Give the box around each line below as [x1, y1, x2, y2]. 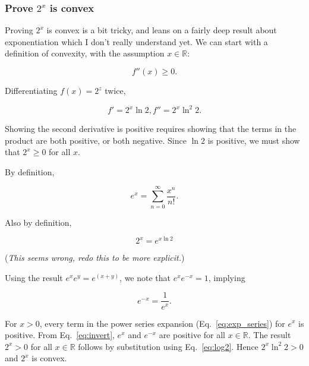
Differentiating [5, 84, 58, 96]
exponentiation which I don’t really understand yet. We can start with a [5, 35, 268, 48]
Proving [5, 24, 33, 36]
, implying [208, 271, 245, 283]
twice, [105, 84, 126, 96]
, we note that [119, 271, 171, 283]
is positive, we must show [207, 134, 300, 146]
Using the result [5, 271, 63, 283]
